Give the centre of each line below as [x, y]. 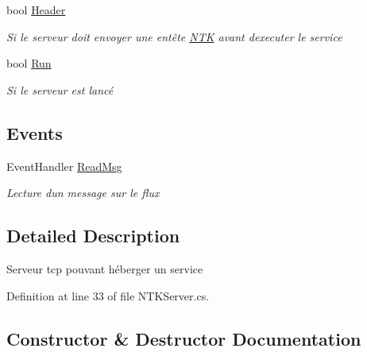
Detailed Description [93, 236]
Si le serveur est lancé [60, 89]
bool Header [36, 10]
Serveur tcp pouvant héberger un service [105, 268]
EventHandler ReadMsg [64, 166]
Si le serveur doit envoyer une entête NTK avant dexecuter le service [174, 36]
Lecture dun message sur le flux [83, 193]
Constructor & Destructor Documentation [184, 338]
